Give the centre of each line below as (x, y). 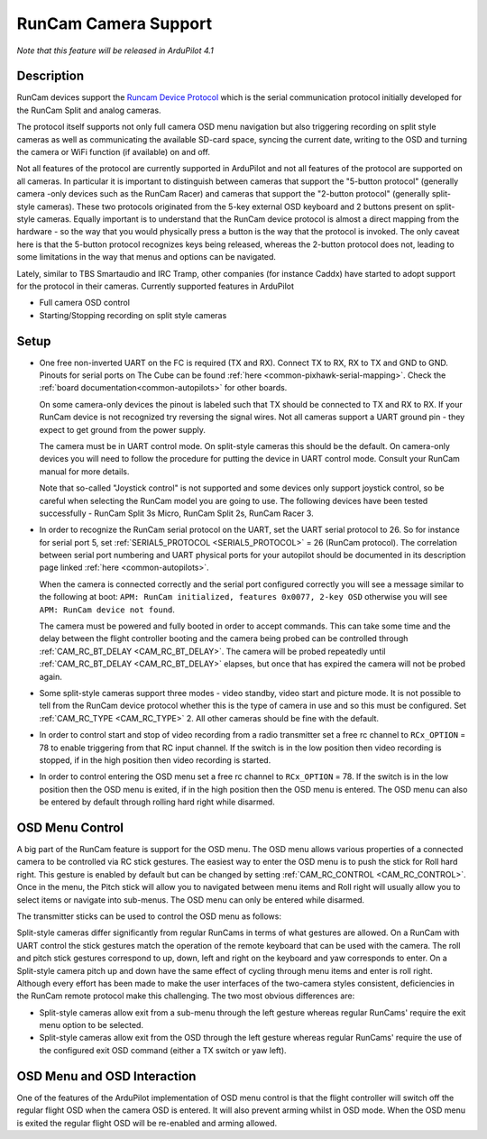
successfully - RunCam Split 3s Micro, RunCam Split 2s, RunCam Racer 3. (177, 513)
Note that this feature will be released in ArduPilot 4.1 (115, 51)
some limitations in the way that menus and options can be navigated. (147, 257)
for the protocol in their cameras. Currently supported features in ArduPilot (156, 286)
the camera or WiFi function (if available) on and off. (114, 152)
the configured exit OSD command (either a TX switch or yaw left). (163, 1050)
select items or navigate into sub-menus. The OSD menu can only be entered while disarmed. (191, 900)
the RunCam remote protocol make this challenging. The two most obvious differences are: (186, 996)
